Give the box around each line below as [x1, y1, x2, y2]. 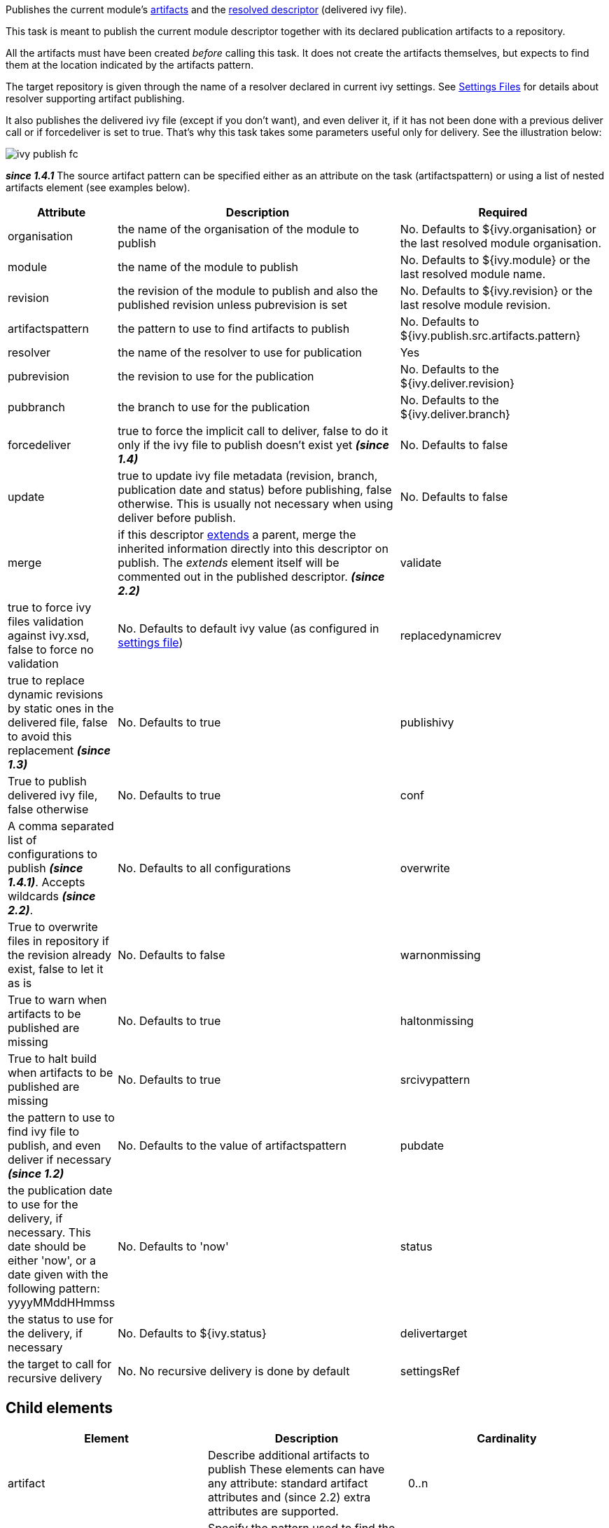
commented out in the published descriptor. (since [118, 570, 385, 584]
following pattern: [8, 1281, 100, 1295]
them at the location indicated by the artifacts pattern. [6, 59, 254, 71]
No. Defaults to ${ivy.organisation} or [400, 222, 596, 236]
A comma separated [8, 819, 114, 833]
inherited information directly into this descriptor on [118, 542, 388, 556]
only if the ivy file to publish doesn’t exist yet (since [118, 438, 389, 452]
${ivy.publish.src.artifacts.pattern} [400, 329, 581, 343]
